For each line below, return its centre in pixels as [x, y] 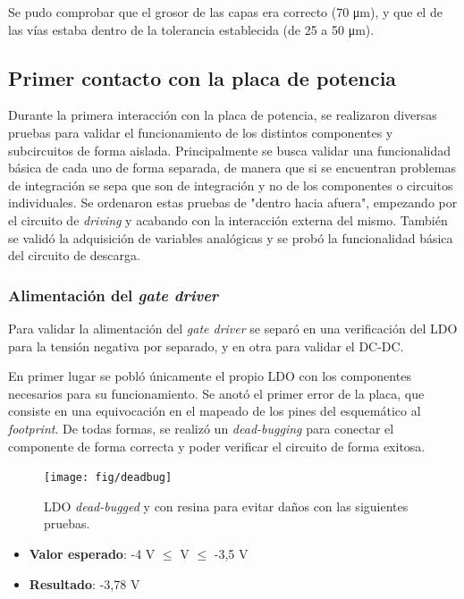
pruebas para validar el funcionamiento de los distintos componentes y [201, 132]
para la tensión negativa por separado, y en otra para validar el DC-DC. [206, 346]
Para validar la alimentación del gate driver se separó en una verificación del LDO [233, 328]
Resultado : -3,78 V [84, 583]
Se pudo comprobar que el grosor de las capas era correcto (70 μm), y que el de [225, 12]
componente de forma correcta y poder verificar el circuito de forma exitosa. [217, 446]
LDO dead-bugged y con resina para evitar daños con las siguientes [226, 506]
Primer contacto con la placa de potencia [202, 77]
